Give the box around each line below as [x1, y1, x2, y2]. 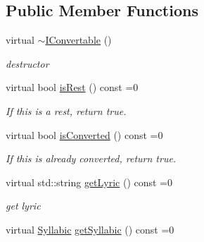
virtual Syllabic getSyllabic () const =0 [6, 222, 174, 236]
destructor [6, 56, 49, 71]
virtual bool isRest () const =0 [6, 80, 139, 95]
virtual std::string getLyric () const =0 [6, 174, 173, 189]
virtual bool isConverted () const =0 [6, 127, 163, 142]
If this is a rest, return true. [6, 103, 127, 118]
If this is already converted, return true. [6, 151, 177, 166]
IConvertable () [45, 32, 112, 47]
